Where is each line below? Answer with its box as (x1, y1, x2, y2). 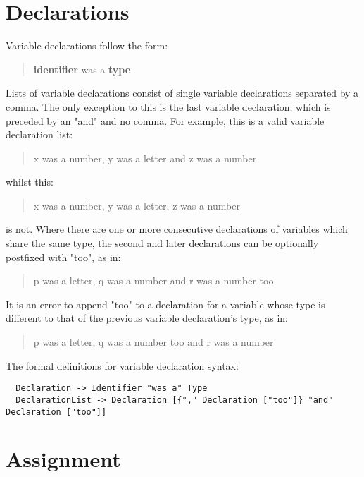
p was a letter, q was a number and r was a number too (33, 273, 274, 288)
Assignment (6, 445, 121, 473)
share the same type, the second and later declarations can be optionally (6, 236, 319, 250)
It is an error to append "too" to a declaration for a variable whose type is (6, 296, 325, 311)
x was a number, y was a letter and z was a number (33, 150, 257, 165)
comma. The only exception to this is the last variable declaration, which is (6, 99, 331, 114)
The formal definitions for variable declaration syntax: (6, 358, 239, 373)
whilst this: (6, 174, 54, 189)
